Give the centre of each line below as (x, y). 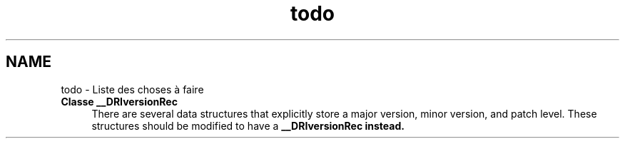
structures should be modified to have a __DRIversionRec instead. (248, 125)
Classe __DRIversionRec (119, 101)
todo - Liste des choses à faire (132, 89)
